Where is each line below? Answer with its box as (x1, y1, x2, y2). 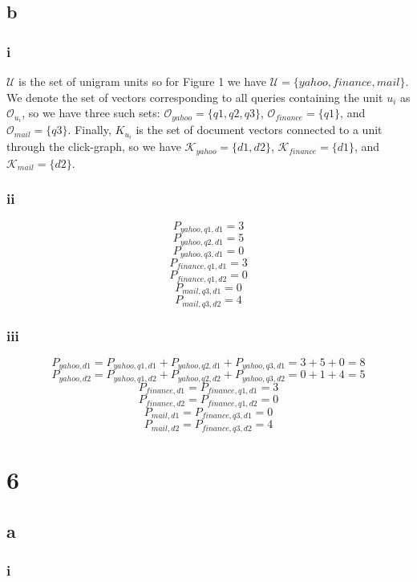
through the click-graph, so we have (6, 138, 181, 155)
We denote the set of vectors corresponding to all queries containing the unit (6, 88, 383, 105)
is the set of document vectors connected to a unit (136, 121, 383, 138)
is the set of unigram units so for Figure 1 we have (18, 73, 267, 89)
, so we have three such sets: (22, 104, 160, 121)
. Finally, (67, 121, 111, 138)
